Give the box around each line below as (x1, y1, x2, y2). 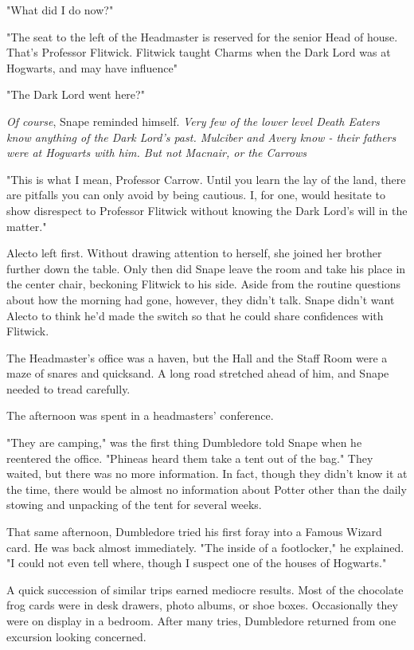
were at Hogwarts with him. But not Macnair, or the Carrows (6, 144, 307, 161)
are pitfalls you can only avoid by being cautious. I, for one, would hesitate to (6, 186, 385, 203)
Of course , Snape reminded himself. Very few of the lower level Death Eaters (6, 112, 380, 129)
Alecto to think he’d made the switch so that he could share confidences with (6, 307, 384, 323)
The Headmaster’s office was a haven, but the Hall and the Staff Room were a (6, 349, 388, 366)
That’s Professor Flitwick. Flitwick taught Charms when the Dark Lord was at (6, 44, 391, 61)
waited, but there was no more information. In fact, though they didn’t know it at (6, 465, 408, 482)
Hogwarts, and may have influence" (6, 59, 178, 76)
